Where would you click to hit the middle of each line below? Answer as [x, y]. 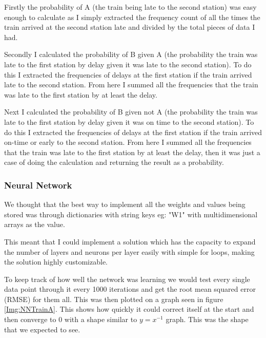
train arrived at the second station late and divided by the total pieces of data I [130, 27]
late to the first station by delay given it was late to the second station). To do [128, 64]
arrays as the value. [35, 224]
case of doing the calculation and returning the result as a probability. [114, 162]
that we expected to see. [42, 329]
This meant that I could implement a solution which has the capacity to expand [130, 241]
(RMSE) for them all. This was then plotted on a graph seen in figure [114, 299]
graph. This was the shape [207, 319]
